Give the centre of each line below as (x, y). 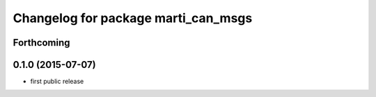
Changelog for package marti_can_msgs (133, 18)
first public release (57, 81)
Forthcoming (41, 43)
